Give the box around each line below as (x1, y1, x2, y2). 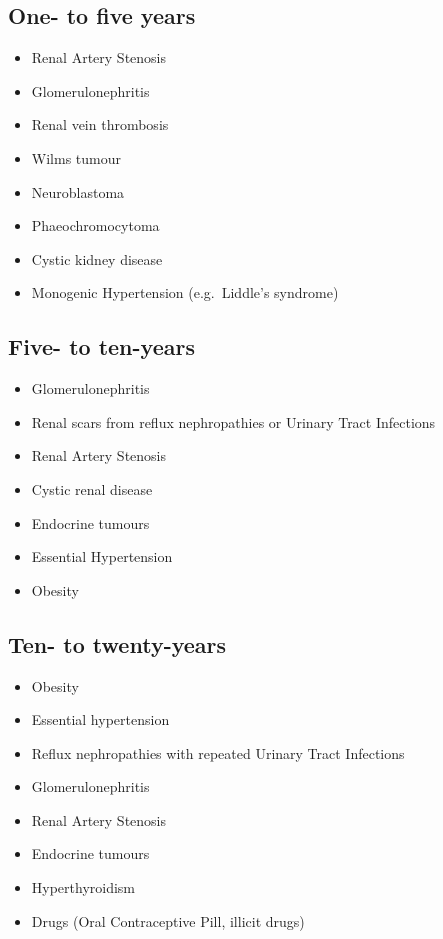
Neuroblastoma (31, 181, 125, 202)
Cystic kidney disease (31, 248, 163, 269)
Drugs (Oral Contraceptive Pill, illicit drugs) (31, 910, 305, 931)
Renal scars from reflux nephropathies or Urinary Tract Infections (31, 411, 436, 432)
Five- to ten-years (8, 331, 195, 362)
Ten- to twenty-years (8, 628, 227, 659)
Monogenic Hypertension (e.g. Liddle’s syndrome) (31, 282, 339, 303)
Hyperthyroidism (31, 877, 136, 898)
